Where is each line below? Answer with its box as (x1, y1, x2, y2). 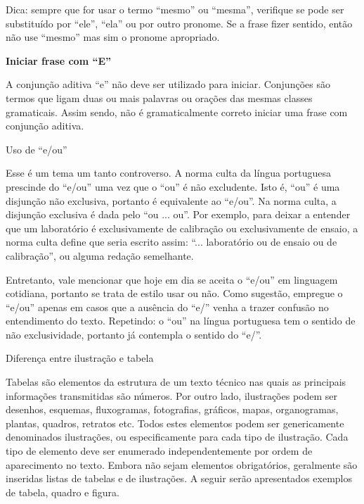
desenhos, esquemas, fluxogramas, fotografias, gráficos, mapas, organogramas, (6, 402, 339, 417)
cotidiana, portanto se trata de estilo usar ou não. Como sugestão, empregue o (6, 286, 343, 301)
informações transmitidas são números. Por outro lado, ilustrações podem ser (6, 388, 338, 403)
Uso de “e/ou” (6, 141, 67, 156)
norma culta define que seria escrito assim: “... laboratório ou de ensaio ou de (6, 234, 337, 249)
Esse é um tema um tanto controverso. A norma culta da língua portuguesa (6, 165, 332, 180)
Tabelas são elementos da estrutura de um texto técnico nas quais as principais (6, 374, 346, 389)
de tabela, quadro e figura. (6, 484, 119, 499)
